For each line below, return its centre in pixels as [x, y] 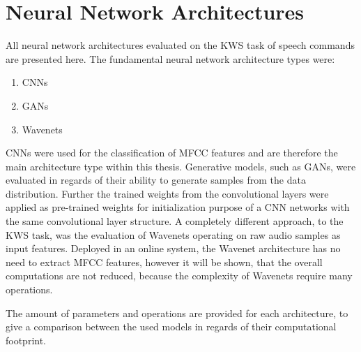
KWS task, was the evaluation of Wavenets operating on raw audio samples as [173, 234]
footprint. [26, 340]
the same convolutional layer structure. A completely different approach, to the [175, 221]
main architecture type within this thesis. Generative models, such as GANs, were [181, 166]
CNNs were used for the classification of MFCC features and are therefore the [172, 153]
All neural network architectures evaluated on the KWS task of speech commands [180, 45]
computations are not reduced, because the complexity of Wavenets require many [179, 276]
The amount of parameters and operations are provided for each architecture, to [177, 313]
